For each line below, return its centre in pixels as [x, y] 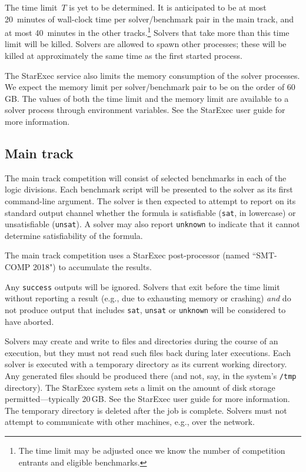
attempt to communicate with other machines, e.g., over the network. [130, 422]
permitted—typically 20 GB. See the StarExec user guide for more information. [147, 399]
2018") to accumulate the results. [92, 267]
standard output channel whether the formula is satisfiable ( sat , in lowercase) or [150, 212]
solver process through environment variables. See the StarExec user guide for [145, 110]
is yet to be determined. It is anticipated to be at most [168, 7]
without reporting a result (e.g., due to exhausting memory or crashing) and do [148, 298]
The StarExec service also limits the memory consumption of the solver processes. [152, 75]
